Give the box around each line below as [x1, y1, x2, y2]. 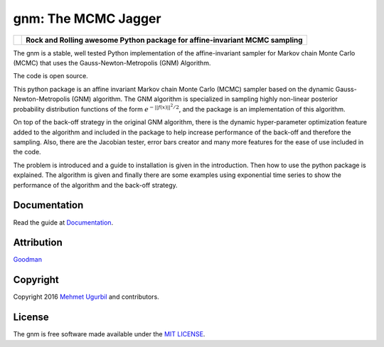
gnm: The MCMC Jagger [13, 11, 161, 26]
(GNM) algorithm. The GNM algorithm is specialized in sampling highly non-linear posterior [71, 95, 338, 103]
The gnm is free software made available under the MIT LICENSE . [13, 330, 206, 338]
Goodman [13, 255, 43, 264]
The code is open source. [13, 72, 88, 80]
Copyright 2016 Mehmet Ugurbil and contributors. [13, 292, 159, 301]
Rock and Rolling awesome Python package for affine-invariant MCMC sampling [26, 35, 303, 45]
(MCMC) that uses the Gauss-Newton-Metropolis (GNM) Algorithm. [13, 58, 211, 67]
